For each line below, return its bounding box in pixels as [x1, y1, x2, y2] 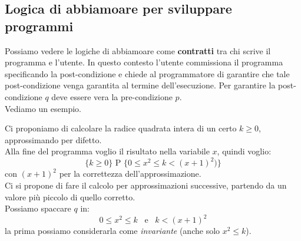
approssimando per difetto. [5, 133, 102, 146]
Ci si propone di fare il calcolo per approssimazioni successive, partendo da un [5, 179, 287, 192]
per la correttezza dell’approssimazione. [59, 167, 201, 180]
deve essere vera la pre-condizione [51, 90, 173, 103]
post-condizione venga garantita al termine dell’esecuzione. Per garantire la [5, 79, 276, 91]
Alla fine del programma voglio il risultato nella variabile [5, 145, 210, 157]
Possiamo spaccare [5, 202, 71, 214]
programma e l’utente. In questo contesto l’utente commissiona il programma [5, 56, 283, 68]
